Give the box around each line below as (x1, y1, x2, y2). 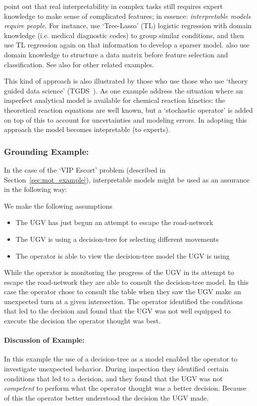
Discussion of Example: (4, 335, 85, 345)
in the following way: (4, 184, 67, 194)
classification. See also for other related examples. (4, 59, 154, 69)
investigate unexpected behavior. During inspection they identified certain (4, 363, 229, 374)
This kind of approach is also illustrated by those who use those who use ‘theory (4, 76, 248, 86)
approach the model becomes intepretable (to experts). (4, 124, 170, 135)
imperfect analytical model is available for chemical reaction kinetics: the (4, 95, 225, 105)
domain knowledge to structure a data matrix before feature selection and (4, 49, 228, 59)
